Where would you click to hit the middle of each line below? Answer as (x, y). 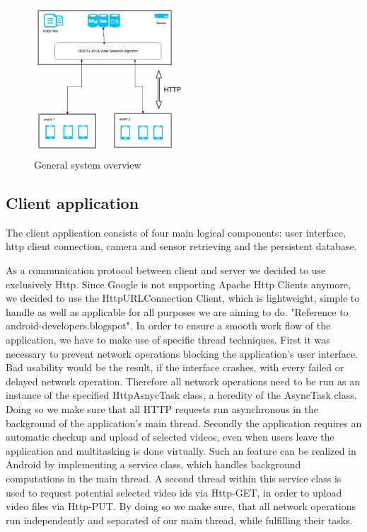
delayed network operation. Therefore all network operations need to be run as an (183, 381)
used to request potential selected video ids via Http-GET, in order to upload (174, 492)
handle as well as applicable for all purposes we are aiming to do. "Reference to (177, 311)
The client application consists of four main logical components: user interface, (176, 232)
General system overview (88, 165)
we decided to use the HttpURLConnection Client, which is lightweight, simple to (183, 298)
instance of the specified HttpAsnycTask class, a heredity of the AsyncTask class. (181, 395)
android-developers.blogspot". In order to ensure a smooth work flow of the (168, 326)
